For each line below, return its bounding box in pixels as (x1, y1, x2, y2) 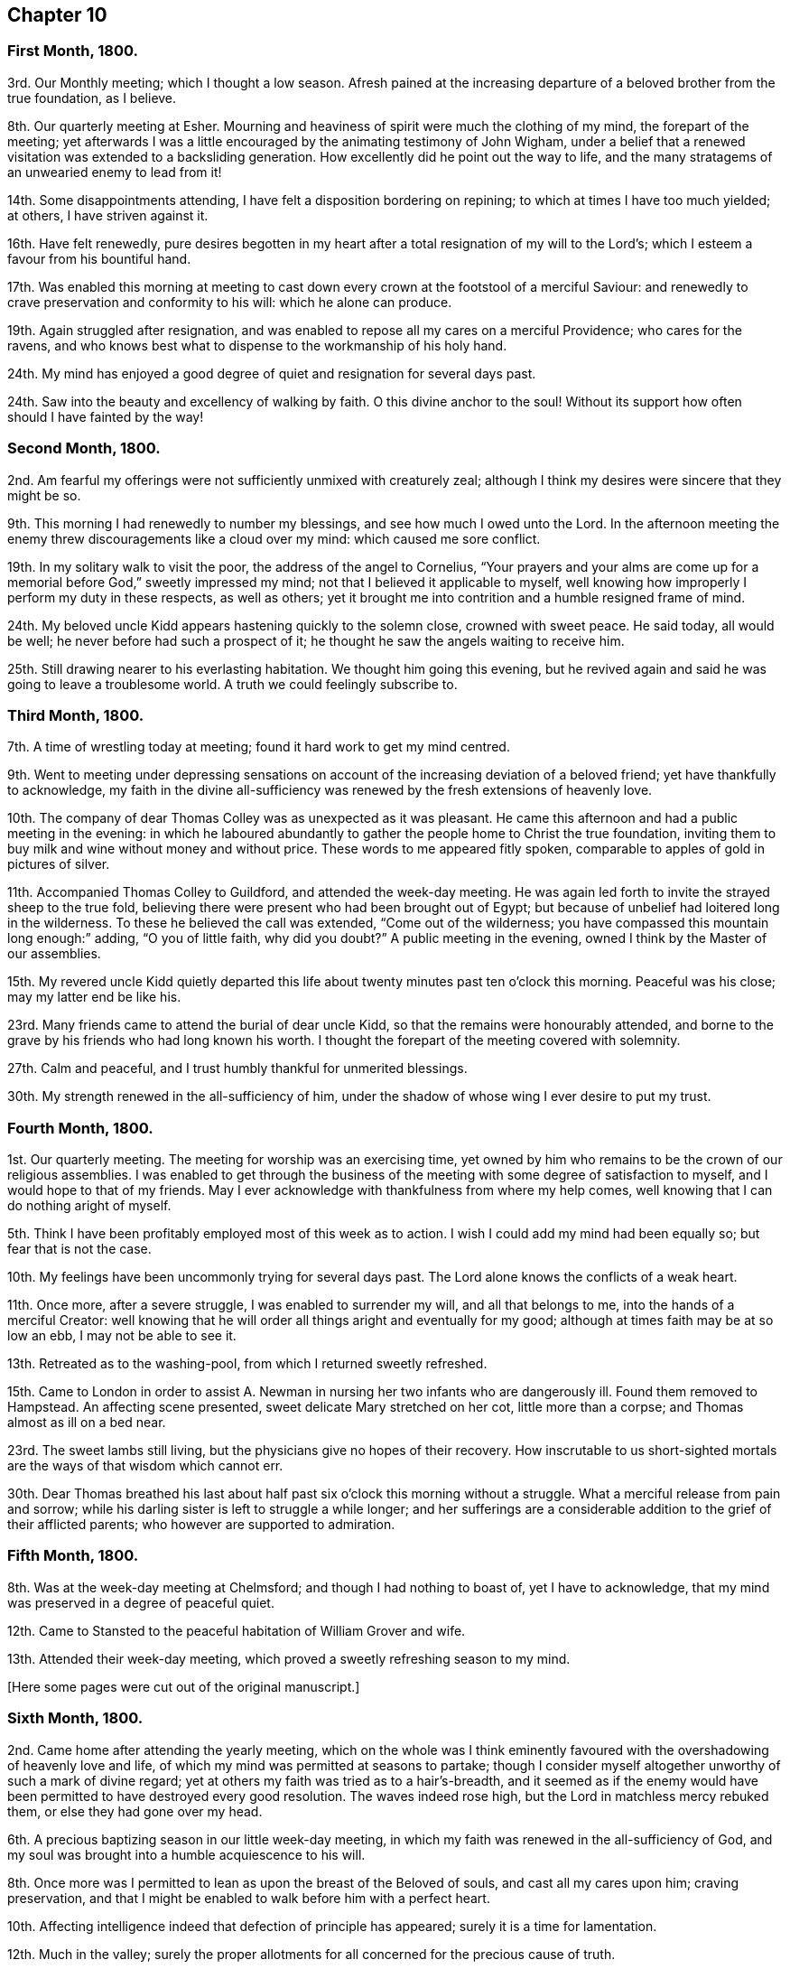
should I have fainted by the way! (7, 408, 204, 425)
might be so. (7, 487, 81, 503)
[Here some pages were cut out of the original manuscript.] (7, 1678, 360, 1694)
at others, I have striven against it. (7, 207, 209, 223)
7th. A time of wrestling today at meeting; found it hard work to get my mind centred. (7, 739, 510, 755)
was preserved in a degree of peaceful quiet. (7, 1594, 274, 1610)
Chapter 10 (7, 4, 107, 26)
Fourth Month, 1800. (7, 1118, 153, 1137)
